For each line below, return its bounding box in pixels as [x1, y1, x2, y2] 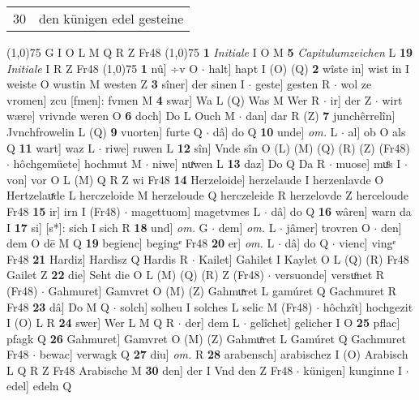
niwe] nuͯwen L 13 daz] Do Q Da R [152, 155, 326, 172]
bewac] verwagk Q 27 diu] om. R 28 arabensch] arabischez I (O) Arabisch [39, 346, 408, 363]
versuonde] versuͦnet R [275, 266, 385, 283]
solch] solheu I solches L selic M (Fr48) [120, 298, 313, 315]
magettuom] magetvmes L [130, 202, 261, 219]
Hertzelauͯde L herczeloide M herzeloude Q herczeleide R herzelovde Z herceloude [6, 187, 408, 204]
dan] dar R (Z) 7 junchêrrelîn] [246, 107, 395, 124]
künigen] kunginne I [303, 361, 403, 378]
